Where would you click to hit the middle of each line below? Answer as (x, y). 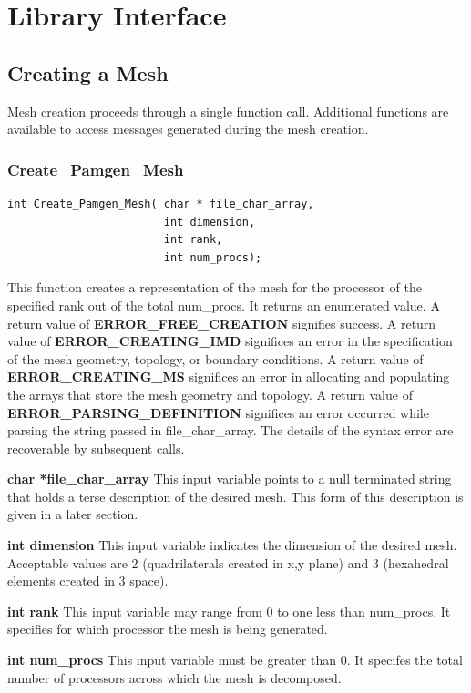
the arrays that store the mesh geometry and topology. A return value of (210, 394)
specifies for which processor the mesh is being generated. (168, 629)
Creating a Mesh (88, 72)
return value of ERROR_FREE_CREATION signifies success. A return (222, 323)
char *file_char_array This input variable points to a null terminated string (230, 479)
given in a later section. (73, 514)
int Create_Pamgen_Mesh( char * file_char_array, (161, 204)
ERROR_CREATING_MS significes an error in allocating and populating (229, 377)
